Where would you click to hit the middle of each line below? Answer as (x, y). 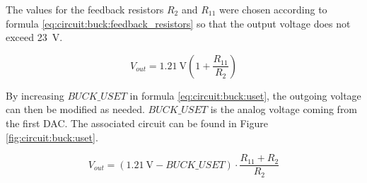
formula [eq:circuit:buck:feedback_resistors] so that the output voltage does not (178, 23)
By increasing (35, 95)
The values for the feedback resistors (85, 9)
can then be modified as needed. (75, 109)
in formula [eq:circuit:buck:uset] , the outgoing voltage (245, 95)
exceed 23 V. (34, 37)
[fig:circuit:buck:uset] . (52, 137)
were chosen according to (273, 9)
